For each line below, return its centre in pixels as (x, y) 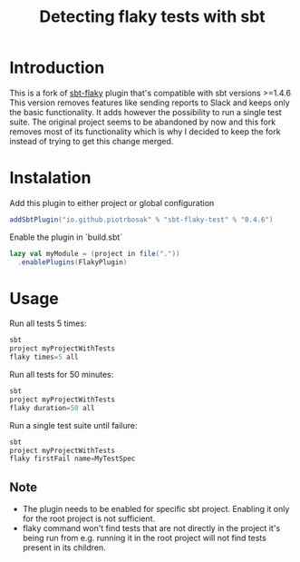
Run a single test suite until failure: (73, 425)
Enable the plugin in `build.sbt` (66, 237)
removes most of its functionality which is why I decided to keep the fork (145, 131)
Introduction (57, 68)
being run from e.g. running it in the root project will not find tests (145, 538)
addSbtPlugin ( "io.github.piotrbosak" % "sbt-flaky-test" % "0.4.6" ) (141, 220)
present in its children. (64, 547)
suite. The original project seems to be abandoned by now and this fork (143, 122)
